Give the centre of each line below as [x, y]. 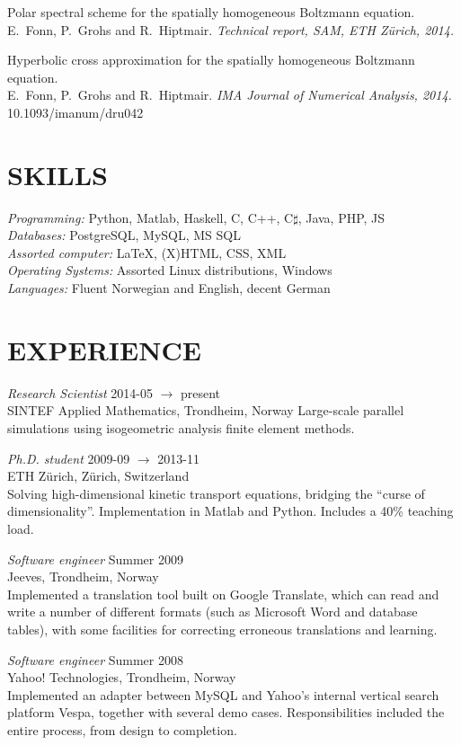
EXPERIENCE [104, 349]
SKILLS [58, 174]
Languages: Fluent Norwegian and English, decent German [169, 288]
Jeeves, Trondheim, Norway [83, 576]
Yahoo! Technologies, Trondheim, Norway [122, 677]
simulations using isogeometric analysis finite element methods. [181, 427]
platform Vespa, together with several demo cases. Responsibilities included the [226, 712]
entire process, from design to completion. [122, 729]
